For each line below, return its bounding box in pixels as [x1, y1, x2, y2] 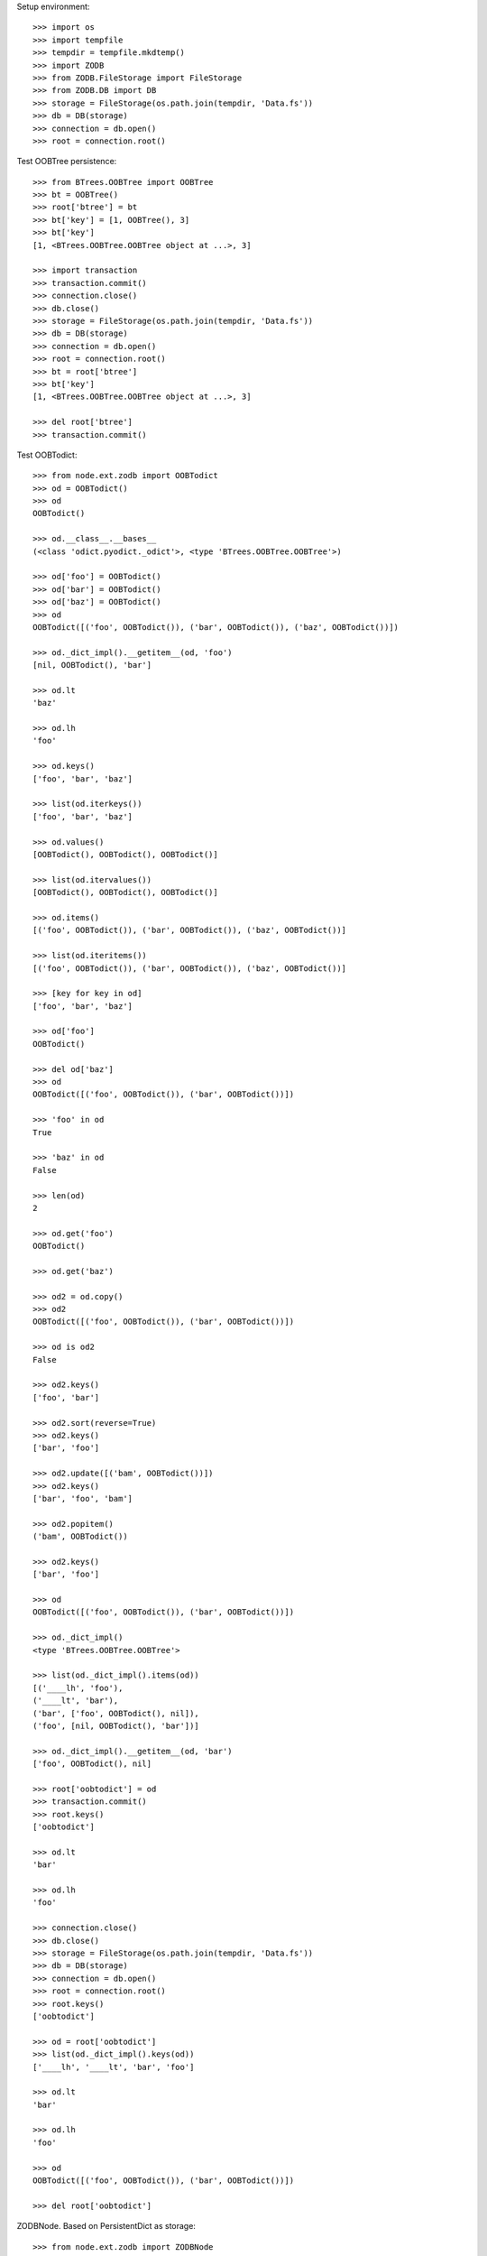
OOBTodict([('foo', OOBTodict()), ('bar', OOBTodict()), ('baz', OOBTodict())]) [32, 622, 400, 632]
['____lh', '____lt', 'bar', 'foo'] [32, 2062, 195, 2072]
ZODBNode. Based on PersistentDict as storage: [16, 2221, 196, 2232]
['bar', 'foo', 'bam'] [32, 1493, 133, 1503]
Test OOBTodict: [16, 449, 78, 460]
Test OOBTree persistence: [16, 156, 117, 167]
